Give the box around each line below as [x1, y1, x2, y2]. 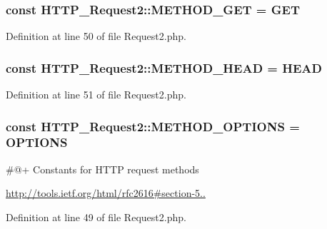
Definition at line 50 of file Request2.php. [6, 29, 186, 44]
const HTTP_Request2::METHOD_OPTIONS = [6, 117, 300, 135]
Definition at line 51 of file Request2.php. [6, 87, 186, 102]
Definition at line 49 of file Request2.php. [6, 209, 186, 224]
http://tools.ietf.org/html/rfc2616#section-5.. [6, 185, 206, 200]
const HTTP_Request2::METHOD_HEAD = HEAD [6, 58, 322, 76]
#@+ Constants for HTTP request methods [6, 161, 199, 176]
